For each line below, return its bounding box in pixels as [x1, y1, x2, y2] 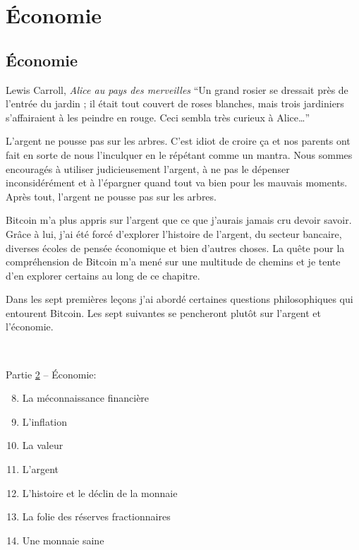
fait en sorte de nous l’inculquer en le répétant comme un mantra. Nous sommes [6, 147, 353, 162]
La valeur [22, 438, 63, 453]
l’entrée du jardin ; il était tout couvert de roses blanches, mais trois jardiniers [6, 96, 344, 111]
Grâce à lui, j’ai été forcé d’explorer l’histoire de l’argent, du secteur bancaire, [6, 226, 342, 241]
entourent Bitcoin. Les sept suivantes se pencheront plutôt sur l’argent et [6, 305, 322, 320]
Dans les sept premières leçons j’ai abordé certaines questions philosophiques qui [6, 292, 353, 306]
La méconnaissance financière [22, 390, 150, 405]
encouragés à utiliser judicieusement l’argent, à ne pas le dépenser [6, 161, 290, 176]
